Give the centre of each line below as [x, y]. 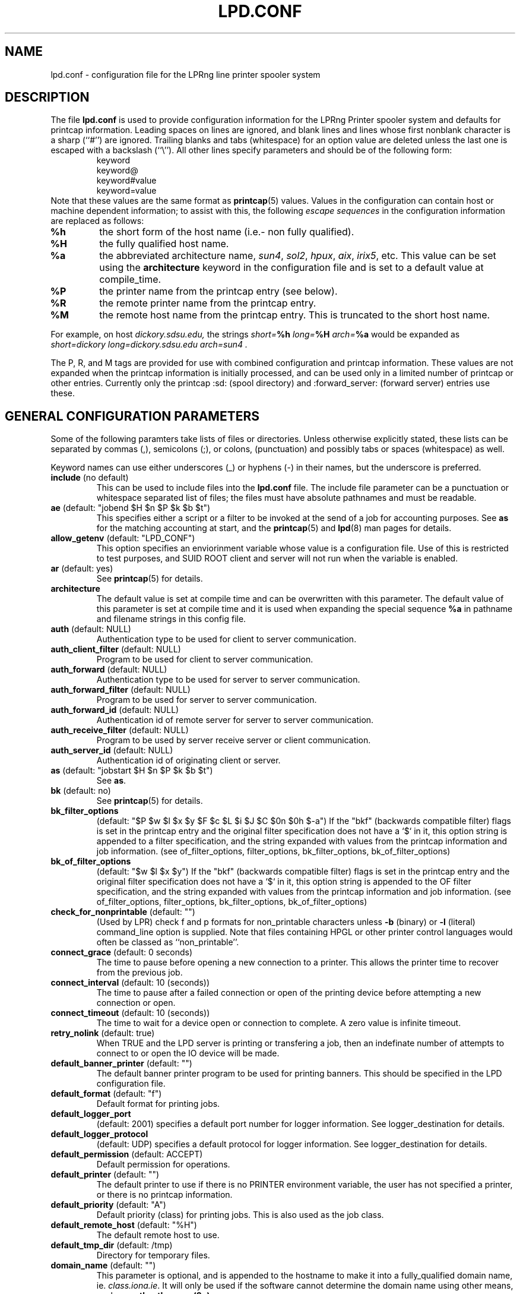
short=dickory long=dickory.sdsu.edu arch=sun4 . [149, 345]
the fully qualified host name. [164, 244]
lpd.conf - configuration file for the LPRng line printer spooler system [186, 74]
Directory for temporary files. [153, 1255]
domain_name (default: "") [103, 1265]
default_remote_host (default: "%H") [124, 1225]
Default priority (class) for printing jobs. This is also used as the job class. [240, 1215]
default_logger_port [91, 1114]
